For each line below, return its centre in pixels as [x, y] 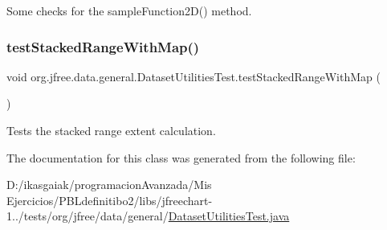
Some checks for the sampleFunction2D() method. [129, 10]
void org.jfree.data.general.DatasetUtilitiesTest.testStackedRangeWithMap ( [193, 76]
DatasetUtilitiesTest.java [229, 216]
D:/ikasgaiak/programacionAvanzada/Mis [109, 185]
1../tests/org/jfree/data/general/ [88, 216]
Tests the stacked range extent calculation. [111, 130]
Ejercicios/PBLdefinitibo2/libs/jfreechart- [110, 200]
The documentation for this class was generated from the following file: [181, 157]
